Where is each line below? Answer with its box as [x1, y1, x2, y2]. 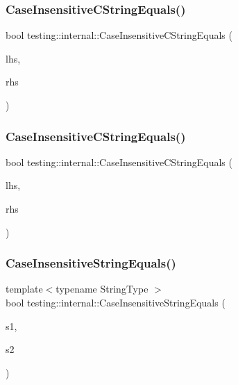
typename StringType [56, 281, 148, 296]
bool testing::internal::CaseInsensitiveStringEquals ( [6, 295, 226, 309]
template [6, 281, 43, 296]
